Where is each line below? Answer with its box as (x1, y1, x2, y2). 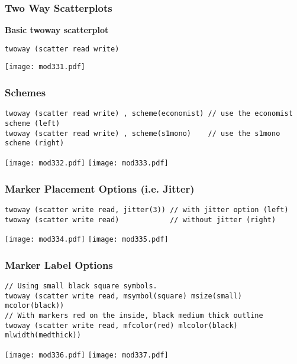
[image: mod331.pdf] (5, 63, 86, 71)
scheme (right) (5, 139, 64, 148)
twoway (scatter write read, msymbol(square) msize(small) (5, 291, 242, 300)
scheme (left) (5, 119, 60, 128)
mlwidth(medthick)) (5, 331, 81, 340)
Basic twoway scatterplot (5, 24, 109, 36)
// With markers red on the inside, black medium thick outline (5, 311, 263, 320)
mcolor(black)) (5, 301, 64, 310)
